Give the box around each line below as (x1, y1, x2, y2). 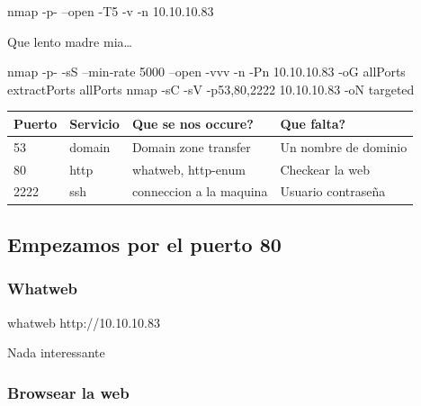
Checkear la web (280, 159, 370, 178)
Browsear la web (7, 381, 130, 403)
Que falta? (280, 113, 346, 132)
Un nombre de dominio (280, 137, 408, 156)
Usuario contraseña (280, 182, 386, 201)
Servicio (69, 113, 120, 132)
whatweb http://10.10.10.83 (7, 312, 160, 331)
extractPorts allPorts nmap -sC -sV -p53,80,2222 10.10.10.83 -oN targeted (7, 79, 415, 98)
